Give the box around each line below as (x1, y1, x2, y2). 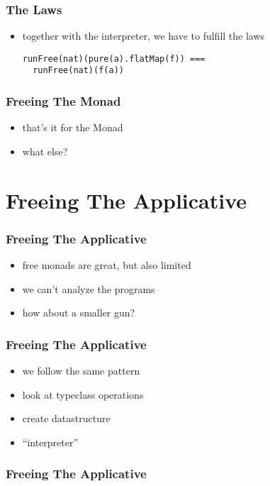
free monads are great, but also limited (22, 258, 191, 272)
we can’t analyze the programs (22, 281, 155, 296)
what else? (22, 143, 68, 158)
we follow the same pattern (22, 363, 140, 378)
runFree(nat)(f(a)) (33, 65, 124, 76)
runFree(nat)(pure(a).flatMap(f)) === (22, 53, 206, 64)
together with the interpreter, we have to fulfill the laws (22, 28, 265, 43)
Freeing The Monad (6, 92, 121, 110)
